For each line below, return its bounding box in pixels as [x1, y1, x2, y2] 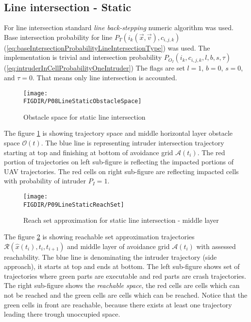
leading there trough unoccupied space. [4, 309, 120, 319]
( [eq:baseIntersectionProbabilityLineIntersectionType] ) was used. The [4, 42, 210, 53]
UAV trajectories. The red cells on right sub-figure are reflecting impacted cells [4, 166, 239, 176]
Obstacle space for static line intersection [23, 111, 146, 122]
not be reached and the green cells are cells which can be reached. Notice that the [4, 289, 248, 300]
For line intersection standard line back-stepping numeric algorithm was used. [4, 22, 234, 33]
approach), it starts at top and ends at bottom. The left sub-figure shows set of [4, 261, 240, 271]
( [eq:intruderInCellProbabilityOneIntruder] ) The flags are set [4, 63, 185, 73]
